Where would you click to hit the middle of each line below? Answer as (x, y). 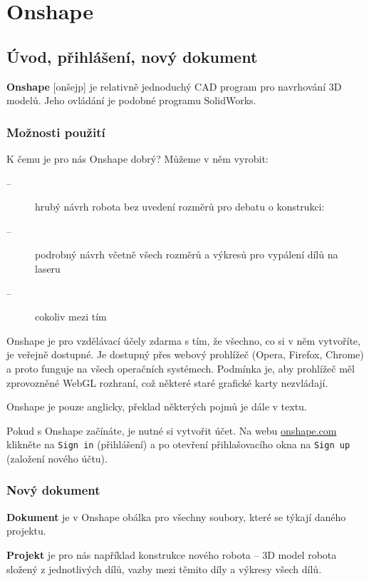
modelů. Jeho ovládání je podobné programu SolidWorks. (131, 100)
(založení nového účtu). (57, 458)
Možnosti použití (56, 132)
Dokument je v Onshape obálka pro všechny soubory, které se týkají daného (176, 516)
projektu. (26, 531)
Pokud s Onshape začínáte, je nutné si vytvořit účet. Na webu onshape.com (172, 430)
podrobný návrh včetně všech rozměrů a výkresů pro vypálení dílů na (187, 254)
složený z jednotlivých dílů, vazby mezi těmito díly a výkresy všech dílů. (164, 569)
